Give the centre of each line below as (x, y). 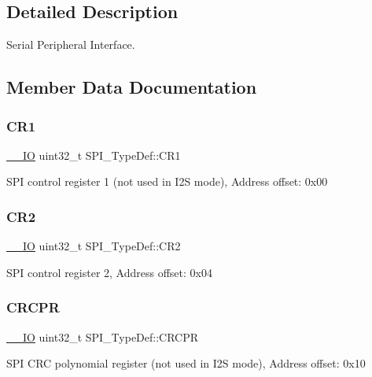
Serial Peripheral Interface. (71, 44)
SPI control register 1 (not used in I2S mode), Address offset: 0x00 (167, 181)
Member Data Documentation (132, 87)
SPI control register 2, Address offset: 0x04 (109, 272)
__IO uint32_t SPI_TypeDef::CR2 (94, 246)
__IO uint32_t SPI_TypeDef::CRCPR (103, 336)
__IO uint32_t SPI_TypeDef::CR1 (94, 155)
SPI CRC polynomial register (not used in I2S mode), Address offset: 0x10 (186, 363)
